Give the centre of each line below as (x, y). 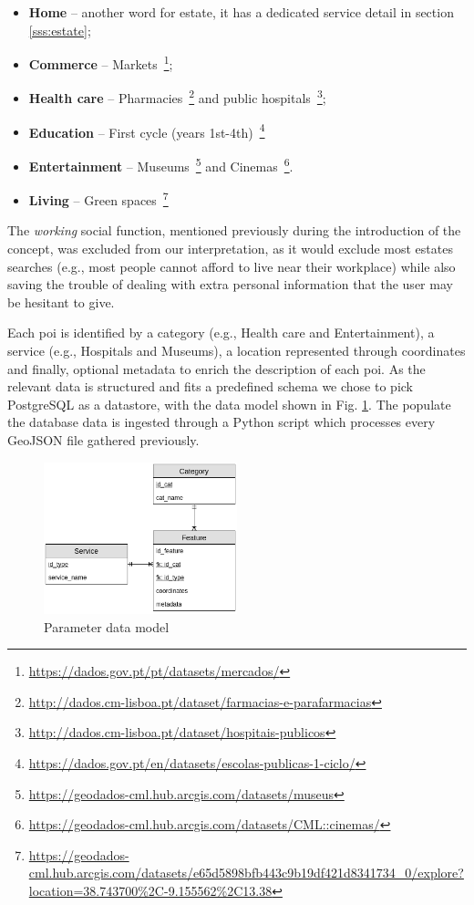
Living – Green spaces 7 (98, 198)
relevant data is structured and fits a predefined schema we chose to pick (210, 386)
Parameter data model (107, 626)
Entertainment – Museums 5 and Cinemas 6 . (161, 164)
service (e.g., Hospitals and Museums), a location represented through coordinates (237, 350)
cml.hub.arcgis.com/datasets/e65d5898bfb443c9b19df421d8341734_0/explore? (246, 873)
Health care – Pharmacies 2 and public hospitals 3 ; (177, 97)
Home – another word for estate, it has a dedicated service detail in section (241, 12)
